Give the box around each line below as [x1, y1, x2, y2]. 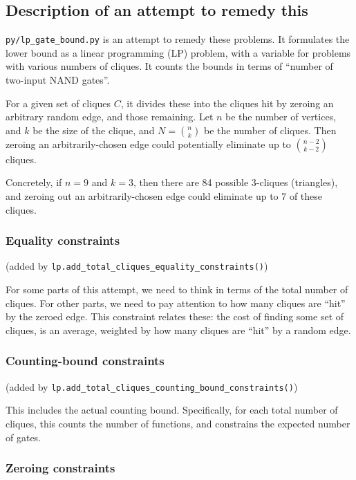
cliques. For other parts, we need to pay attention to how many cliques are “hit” [6, 295, 346, 310]
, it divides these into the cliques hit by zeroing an [120, 95, 334, 110]
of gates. [6, 430, 41, 444]
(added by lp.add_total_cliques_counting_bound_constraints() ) [6, 379, 298, 394]
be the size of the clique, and [32, 122, 155, 137]
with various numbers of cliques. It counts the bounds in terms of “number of [6, 59, 333, 73]
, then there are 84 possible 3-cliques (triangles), [133, 175, 338, 190]
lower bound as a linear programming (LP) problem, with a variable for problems [6, 45, 351, 59]
